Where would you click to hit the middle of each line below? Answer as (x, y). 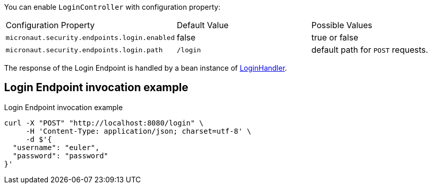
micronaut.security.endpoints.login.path (84, 50)
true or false (335, 37)
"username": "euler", (56, 147)
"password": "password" (60, 155)
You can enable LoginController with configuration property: (112, 7)
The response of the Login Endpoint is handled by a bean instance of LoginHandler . (146, 68)
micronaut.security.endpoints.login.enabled (90, 37)
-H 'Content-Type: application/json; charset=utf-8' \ (139, 131)
